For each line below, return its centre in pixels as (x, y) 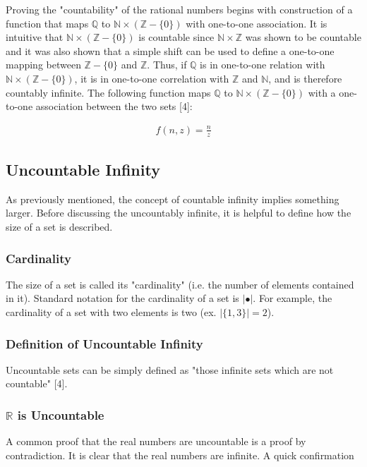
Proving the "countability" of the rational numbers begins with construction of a (179, 9)
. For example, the (293, 298)
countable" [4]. (37, 383)
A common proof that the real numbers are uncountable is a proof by (156, 441)
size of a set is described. (59, 226)
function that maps (47, 23)
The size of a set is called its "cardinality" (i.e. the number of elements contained (180, 284)
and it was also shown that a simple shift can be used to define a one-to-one (170, 50)
